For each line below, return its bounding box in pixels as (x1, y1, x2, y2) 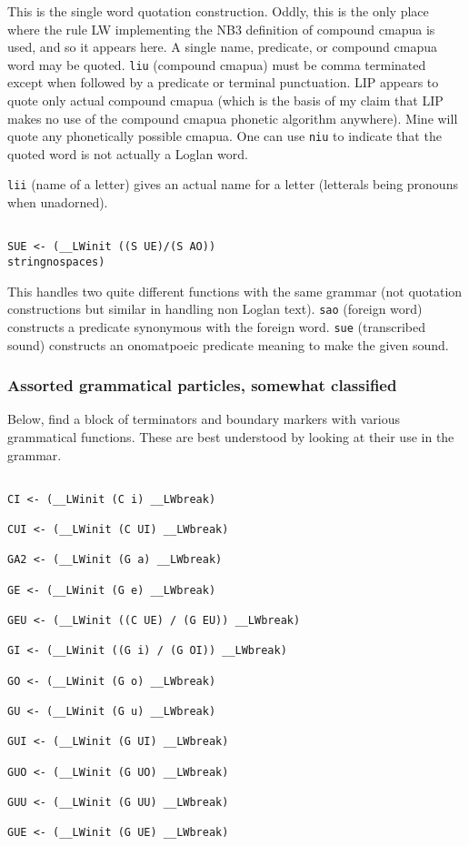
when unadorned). (7, 193, 108, 212)
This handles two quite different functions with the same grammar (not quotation (7, 281, 463, 300)
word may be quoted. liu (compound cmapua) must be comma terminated (7, 55, 426, 74)
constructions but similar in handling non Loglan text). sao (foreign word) (7, 299, 423, 318)
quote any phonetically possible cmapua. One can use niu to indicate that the (7, 126, 442, 146)
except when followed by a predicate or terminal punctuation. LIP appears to (7, 73, 439, 92)
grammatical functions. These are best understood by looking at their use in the (7, 428, 454, 446)
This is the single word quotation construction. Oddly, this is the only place (7, 2, 429, 20)
